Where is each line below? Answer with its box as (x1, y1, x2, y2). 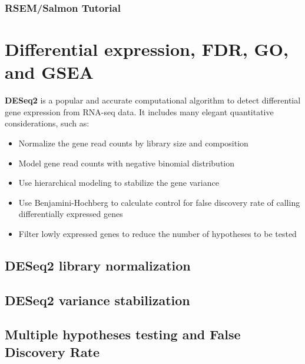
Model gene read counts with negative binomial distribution (18, 156, 235, 169)
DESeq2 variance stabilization (5, 290, 190, 309)
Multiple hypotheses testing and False (5, 325, 241, 343)
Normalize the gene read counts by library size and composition (18, 136, 248, 149)
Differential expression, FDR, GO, (5, 37, 289, 61)
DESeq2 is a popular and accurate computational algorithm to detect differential (5, 94, 301, 106)
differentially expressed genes (18, 208, 123, 220)
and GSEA (5, 60, 94, 84)
